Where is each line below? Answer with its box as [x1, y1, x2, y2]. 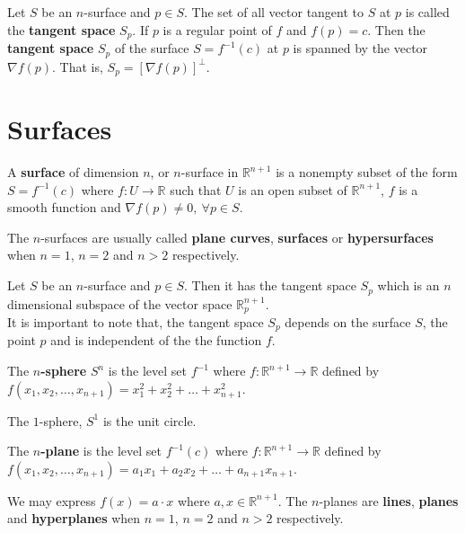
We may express [7, 491, 96, 510]
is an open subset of [238, 180, 347, 199]
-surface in [180, 163, 239, 182]
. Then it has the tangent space [184, 276, 356, 295]
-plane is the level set [40, 441, 162, 460]
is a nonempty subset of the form [276, 163, 458, 182]
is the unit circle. [102, 411, 197, 430]
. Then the [367, 20, 426, 39]
